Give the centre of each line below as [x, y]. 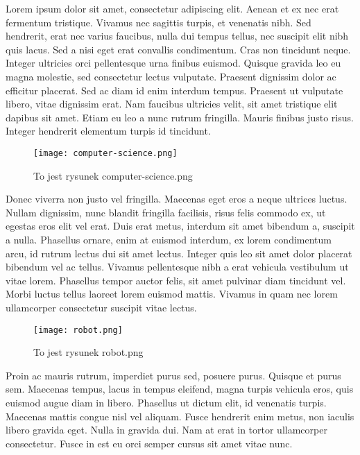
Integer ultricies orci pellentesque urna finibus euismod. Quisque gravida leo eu [173, 63]
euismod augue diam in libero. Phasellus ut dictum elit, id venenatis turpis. [166, 402]
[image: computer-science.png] [105, 153]
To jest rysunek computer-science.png [113, 175]
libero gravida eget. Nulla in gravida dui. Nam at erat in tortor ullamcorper [166, 430]
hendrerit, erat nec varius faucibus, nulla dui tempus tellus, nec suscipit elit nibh [177, 36]
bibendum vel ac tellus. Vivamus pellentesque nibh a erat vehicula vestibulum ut [177, 267]
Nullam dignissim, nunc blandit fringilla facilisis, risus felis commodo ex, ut [166, 212]
